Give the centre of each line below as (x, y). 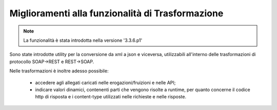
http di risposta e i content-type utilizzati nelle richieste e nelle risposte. (111, 97)
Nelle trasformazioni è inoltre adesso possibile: (59, 71)
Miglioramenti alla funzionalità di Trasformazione (116, 13)
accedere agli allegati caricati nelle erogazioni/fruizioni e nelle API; (105, 82)
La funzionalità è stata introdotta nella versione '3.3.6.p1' (83, 40)
